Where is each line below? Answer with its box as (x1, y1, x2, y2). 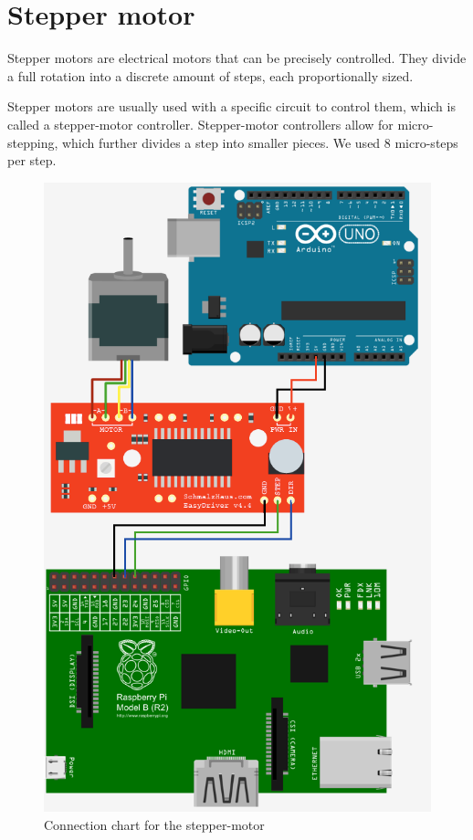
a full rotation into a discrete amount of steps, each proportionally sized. (7, 66, 414, 85)
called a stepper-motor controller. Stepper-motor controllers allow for (7, 114, 394, 133)
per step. (7, 151, 57, 170)
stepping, (7, 132, 58, 152)
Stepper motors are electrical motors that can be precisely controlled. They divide (7, 48, 467, 68)
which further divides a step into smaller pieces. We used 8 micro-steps (61, 132, 458, 152)
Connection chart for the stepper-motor (44, 814, 265, 834)
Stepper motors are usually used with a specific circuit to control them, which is (7, 97, 456, 116)
